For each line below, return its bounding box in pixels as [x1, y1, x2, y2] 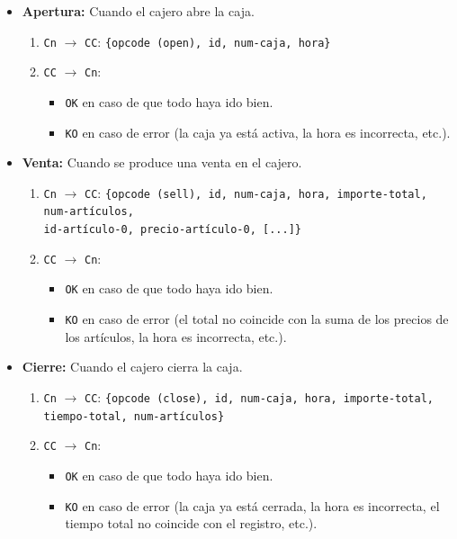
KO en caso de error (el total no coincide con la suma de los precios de [65, 310, 449, 328]
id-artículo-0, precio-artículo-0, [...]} [43, 223, 301, 237]
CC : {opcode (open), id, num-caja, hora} [85, 31, 331, 50]
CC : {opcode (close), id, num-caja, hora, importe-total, [85, 387, 434, 406]
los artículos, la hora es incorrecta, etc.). [65, 327, 287, 346]
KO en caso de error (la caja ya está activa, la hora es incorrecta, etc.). [65, 122, 451, 141]
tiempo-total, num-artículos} [43, 409, 225, 423]
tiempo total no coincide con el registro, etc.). [65, 514, 318, 533]
